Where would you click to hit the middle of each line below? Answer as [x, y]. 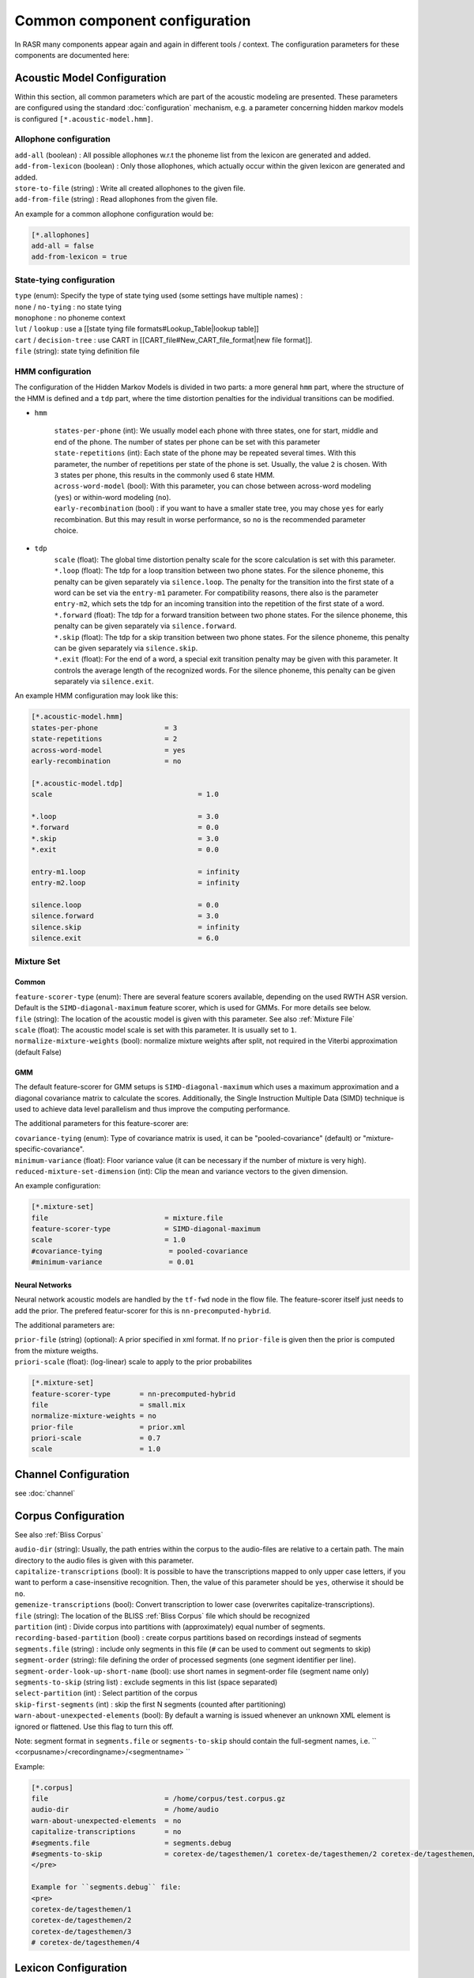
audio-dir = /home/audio [125, 1809]
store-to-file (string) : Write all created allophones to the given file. [130, 188]
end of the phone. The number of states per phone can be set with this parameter [187, 441]
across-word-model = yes [108, 750]
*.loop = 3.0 [125, 816]
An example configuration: [58, 1186]
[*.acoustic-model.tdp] [77, 783]
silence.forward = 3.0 [125, 916]
